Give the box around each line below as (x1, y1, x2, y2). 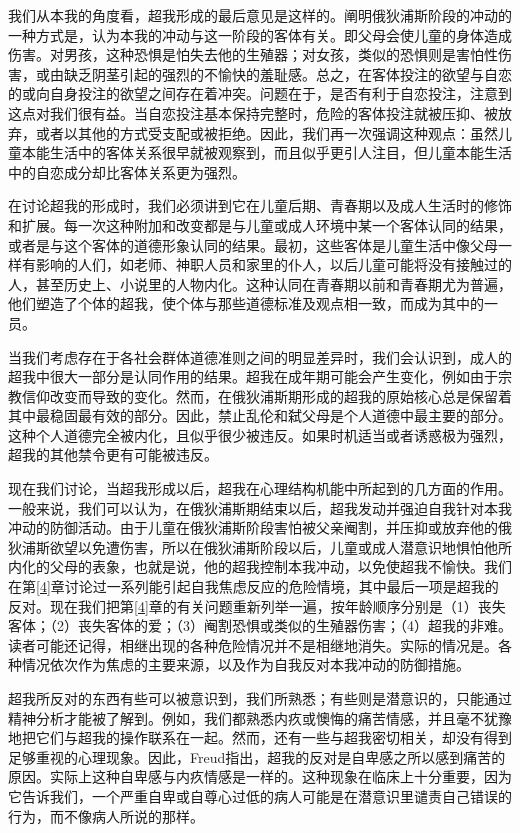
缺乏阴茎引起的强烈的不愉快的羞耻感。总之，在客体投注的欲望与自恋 (63, 63, 512, 84)
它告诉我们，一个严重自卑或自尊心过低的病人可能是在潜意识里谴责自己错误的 (8, 785, 512, 806)
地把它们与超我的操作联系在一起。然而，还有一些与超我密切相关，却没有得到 (8, 727, 512, 748)
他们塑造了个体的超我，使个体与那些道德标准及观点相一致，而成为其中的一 (8, 293, 498, 314)
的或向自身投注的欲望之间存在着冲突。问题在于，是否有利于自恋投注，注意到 (8, 83, 512, 104)
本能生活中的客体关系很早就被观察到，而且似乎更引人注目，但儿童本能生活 (21, 142, 512, 163)
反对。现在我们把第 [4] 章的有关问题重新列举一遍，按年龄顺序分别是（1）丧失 (8, 595, 506, 616)
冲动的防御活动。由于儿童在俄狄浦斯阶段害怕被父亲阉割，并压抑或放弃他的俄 (8, 517, 512, 538)
